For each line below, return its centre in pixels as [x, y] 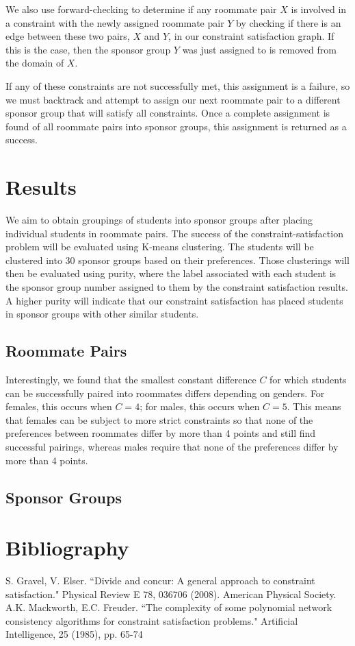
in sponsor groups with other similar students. [102, 314]
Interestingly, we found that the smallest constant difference [131, 380]
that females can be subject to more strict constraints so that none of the [159, 419]
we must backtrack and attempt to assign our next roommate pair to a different [173, 99]
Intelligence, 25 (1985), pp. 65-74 [74, 634]
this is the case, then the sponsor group [88, 49]
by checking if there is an [289, 22]
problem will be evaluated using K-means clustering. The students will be [160, 247]
